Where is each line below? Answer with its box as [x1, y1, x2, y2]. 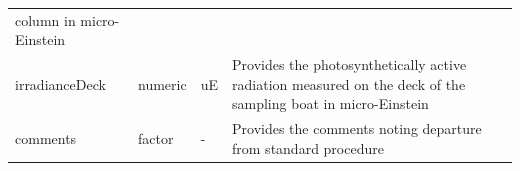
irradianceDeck [15, 73, 106, 94]
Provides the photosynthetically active [232, 54, 467, 75]
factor [138, 128, 174, 149]
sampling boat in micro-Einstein [232, 93, 429, 114]
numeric [138, 73, 187, 94]
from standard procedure [232, 137, 384, 158]
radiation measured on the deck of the [232, 73, 466, 94]
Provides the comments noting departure [232, 118, 482, 139]
